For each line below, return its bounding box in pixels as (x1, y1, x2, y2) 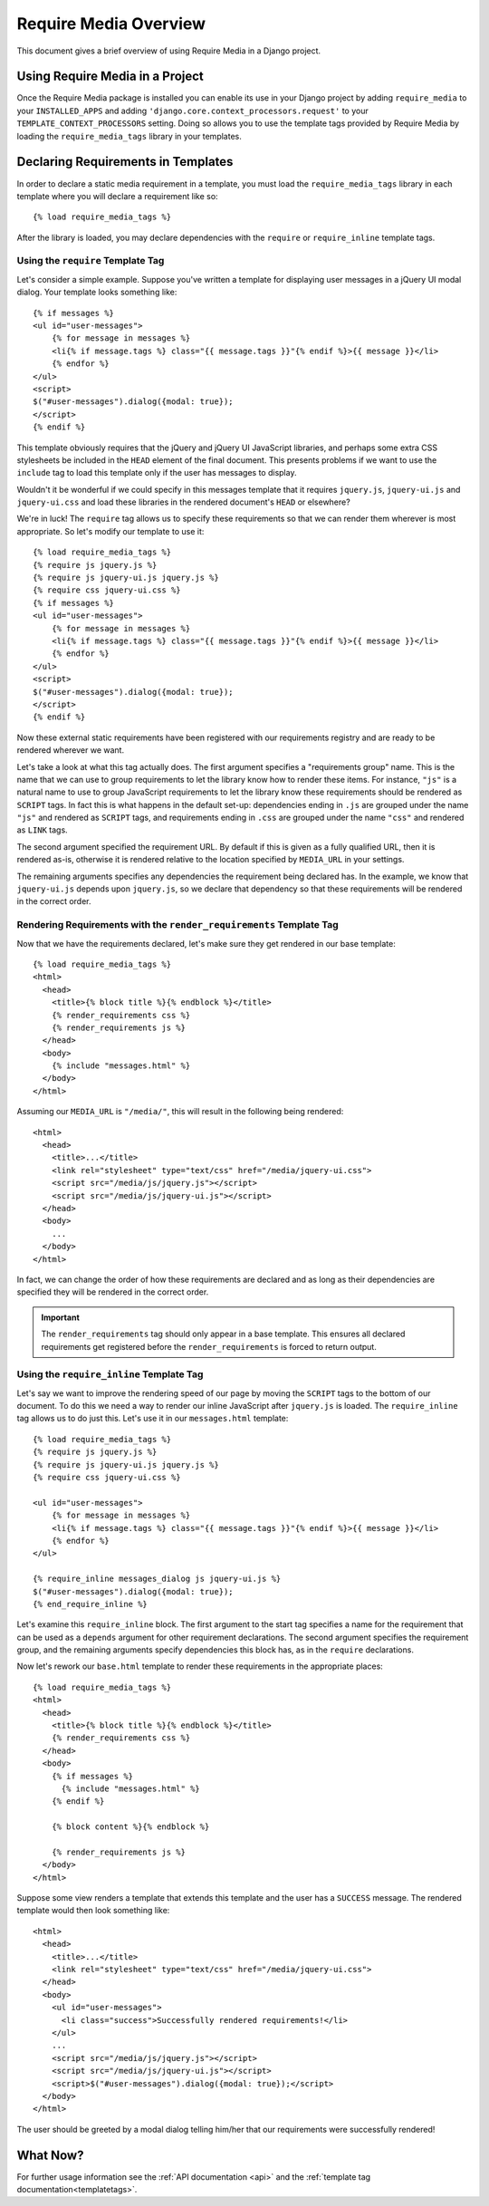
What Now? (16, 2147, 84, 2163)
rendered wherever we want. (16, 745, 125, 756)
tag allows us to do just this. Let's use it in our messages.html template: (16, 1413, 289, 1424)
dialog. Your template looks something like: (16, 286, 177, 298)
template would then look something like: (16, 1905, 170, 1916)
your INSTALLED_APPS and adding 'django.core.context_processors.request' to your (16, 105, 369, 116)
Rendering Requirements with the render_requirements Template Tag (16, 919, 339, 931)
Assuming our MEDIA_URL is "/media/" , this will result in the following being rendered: (16, 1106, 344, 1117)
